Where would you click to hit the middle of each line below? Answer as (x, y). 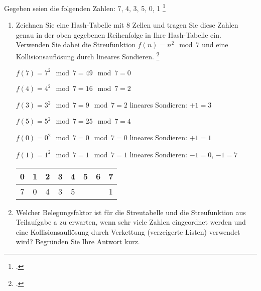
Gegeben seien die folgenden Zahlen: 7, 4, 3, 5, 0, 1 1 (85, 7)
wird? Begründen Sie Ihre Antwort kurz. (78, 241)
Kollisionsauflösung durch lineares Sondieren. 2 (88, 56)
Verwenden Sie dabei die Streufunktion (76, 44)
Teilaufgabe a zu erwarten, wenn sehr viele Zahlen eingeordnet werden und (131, 222)
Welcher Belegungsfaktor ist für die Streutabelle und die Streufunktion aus (131, 212)
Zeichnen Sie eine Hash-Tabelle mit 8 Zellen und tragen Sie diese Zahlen (127, 25)
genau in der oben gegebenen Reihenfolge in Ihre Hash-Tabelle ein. (118, 34)
